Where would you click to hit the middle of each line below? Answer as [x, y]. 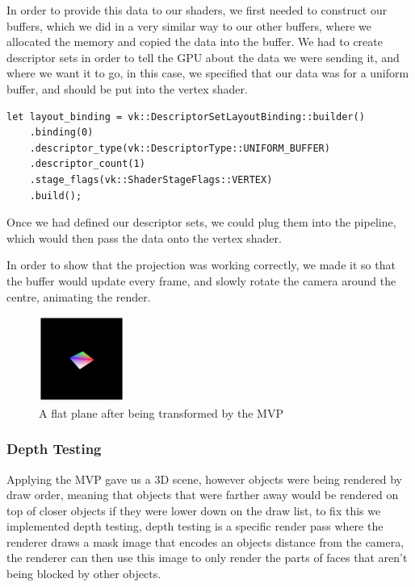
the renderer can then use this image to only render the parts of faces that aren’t [207, 558]
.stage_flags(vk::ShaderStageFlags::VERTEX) [151, 179]
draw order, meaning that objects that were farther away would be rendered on [203, 495]
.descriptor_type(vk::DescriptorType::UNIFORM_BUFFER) [180, 148]
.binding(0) [61, 133]
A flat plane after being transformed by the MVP [161, 412]
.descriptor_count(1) [87, 164]
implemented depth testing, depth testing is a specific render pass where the [195, 526]
